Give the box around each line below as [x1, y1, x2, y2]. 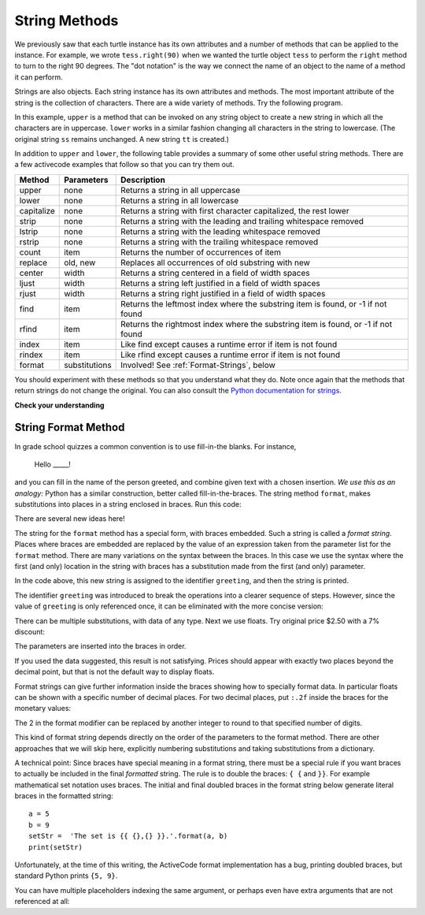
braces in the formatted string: [14, 791, 113, 801]
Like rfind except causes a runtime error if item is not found [120, 349, 341, 360]
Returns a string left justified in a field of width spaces [120, 277, 320, 288]
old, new [64, 257, 96, 268]
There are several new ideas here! [14, 514, 125, 523]
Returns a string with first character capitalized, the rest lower [120, 205, 349, 216]
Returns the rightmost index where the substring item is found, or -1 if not [120, 318, 393, 329]
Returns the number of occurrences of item [120, 247, 281, 258]
